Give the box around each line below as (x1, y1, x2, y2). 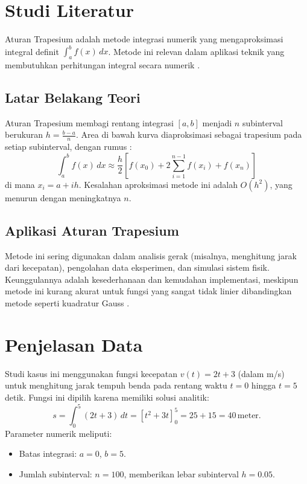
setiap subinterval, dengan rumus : (5, 140, 132, 153)
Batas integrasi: (19, 447, 77, 460)
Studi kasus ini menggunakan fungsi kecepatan (5, 367, 178, 379)
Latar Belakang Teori (5, 88, 141, 106)
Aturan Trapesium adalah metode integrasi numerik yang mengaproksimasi (5, 33, 283, 45)
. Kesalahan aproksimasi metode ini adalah (78, 178, 238, 190)
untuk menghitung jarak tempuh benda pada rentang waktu (5, 379, 227, 392)
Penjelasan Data (5, 332, 143, 357)
